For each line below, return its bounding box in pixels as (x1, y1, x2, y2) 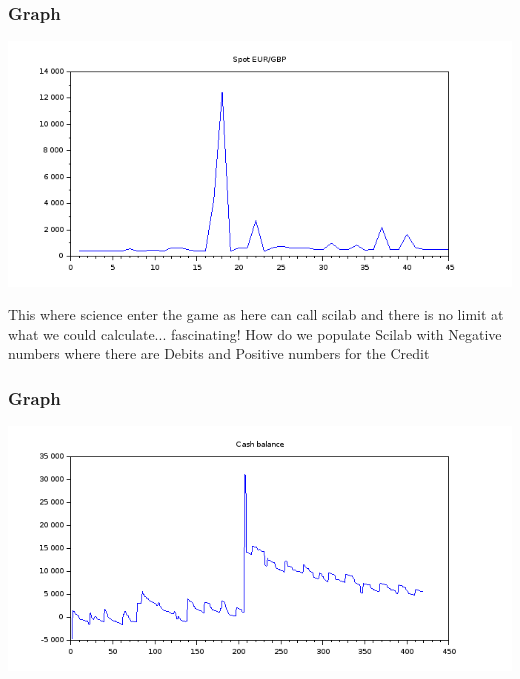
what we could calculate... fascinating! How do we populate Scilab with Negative (8, 323, 502, 344)
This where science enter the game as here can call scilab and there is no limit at (8, 304, 504, 325)
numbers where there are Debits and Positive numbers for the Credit (8, 343, 430, 364)
